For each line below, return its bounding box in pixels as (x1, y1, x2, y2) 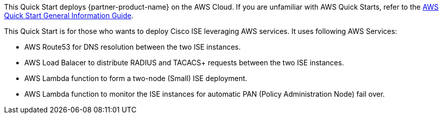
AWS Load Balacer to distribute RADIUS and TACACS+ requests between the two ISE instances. (24, 58, 344, 67)
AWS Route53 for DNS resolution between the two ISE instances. (24, 43, 241, 51)
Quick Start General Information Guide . (4, 11, 134, 20)
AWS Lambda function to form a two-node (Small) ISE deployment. (24, 74, 247, 83)
